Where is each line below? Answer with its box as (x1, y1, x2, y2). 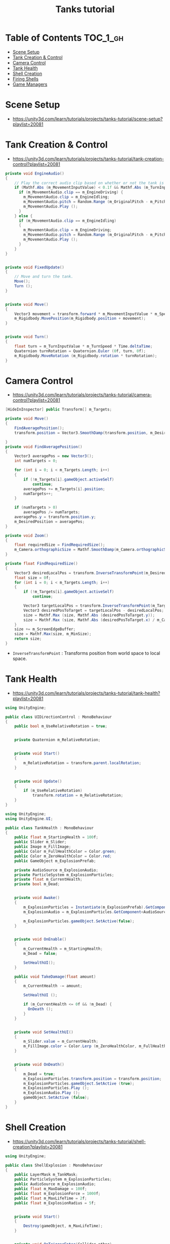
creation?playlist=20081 (12, 1144, 63, 1150)
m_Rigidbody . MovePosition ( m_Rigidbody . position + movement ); (14, 316, 146, 321)
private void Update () (14, 779, 62, 784)
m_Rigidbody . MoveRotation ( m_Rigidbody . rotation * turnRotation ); (14, 353, 157, 358)
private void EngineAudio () (5, 171, 65, 176)
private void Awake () (14, 895, 60, 901)
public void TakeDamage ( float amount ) (14, 974, 96, 979)
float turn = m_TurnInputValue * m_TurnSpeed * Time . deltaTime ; (14, 343, 153, 349)
